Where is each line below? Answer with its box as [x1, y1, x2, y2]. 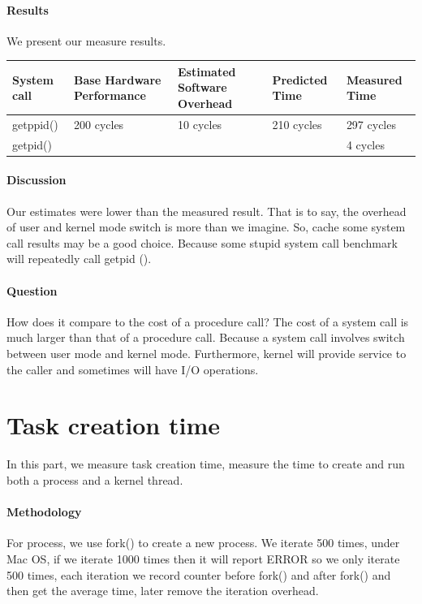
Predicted [272, 71, 328, 88]
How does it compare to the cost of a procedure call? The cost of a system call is [6, 313, 409, 330]
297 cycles [346, 115, 396, 132]
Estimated [178, 63, 236, 80]
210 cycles [272, 115, 322, 132]
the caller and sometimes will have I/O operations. [6, 360, 259, 377]
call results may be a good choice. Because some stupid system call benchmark [6, 234, 398, 251]
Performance [74, 87, 146, 104]
